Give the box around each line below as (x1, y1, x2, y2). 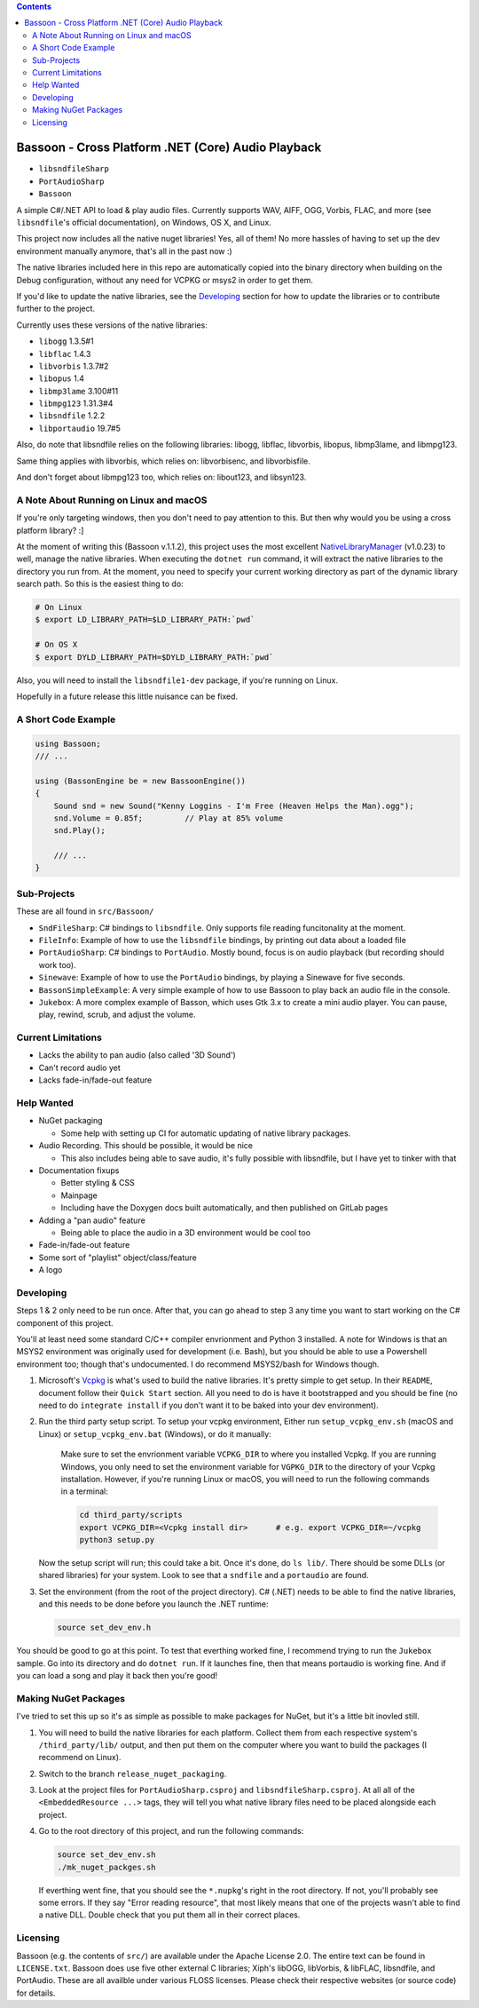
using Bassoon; (35, 738, 101, 749)
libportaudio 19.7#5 (38, 423, 122, 433)
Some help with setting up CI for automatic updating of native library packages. (60, 1128, 351, 1139)
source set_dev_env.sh (57, 1850, 156, 1860)
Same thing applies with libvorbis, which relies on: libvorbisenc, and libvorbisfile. (16, 456, 310, 466)
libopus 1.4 (38, 373, 84, 384)
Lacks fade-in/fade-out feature (38, 1075, 153, 1085)
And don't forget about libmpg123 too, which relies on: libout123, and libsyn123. (16, 472, 307, 483)
